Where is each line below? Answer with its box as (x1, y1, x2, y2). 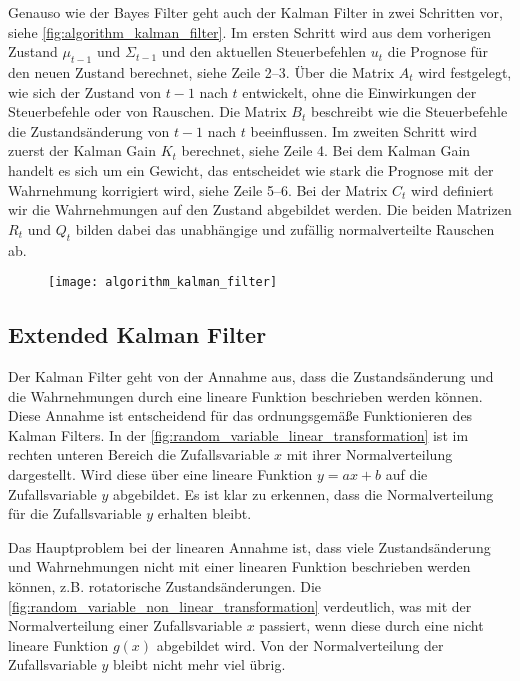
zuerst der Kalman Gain (8, 140, 157, 161)
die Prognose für (387, 41, 489, 62)
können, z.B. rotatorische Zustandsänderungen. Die (8, 575, 322, 596)
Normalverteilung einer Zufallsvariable (8, 615, 242, 636)
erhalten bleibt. (157, 503, 252, 524)
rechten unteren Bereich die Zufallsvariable (8, 444, 270, 465)
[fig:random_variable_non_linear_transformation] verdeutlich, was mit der (8, 595, 472, 616)
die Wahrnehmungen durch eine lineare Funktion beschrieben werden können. (8, 385, 483, 406)
